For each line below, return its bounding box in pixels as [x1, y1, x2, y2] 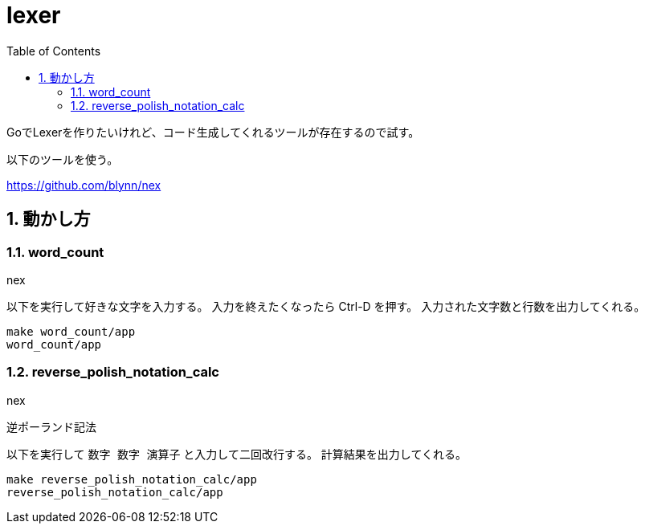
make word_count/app [6, 324, 136, 338]
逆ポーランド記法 [6, 419, 96, 434]
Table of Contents [6, 43, 101, 58]
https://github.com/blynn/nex [6, 177, 161, 192]
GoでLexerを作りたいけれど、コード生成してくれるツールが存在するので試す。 [6, 124, 420, 139]
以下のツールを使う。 [6, 152, 119, 166]
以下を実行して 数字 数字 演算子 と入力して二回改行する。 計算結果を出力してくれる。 [6, 446, 467, 461]
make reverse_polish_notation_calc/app [6, 472, 257, 486]
